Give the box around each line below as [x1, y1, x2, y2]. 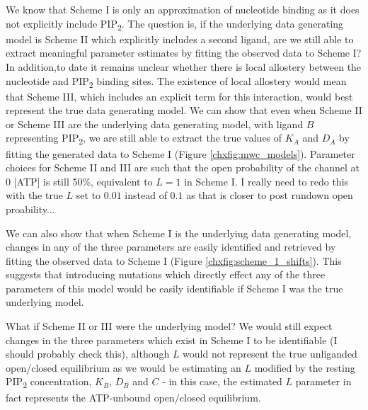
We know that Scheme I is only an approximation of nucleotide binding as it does [6, 2, 360, 16]
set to [76, 188, 101, 203]
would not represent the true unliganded [183, 346, 357, 361]
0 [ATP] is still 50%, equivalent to [6, 173, 153, 188]
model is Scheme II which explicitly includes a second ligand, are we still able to [6, 31, 354, 46]
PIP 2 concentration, [6, 374, 92, 391]
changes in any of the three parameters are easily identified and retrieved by [6, 239, 336, 254]
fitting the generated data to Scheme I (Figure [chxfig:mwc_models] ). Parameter [6, 146, 355, 161]
